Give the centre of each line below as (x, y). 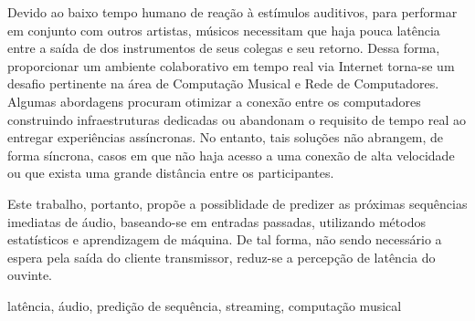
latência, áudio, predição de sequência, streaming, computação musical (205, 305)
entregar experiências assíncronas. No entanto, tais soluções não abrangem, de (226, 137)
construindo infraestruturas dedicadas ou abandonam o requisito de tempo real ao (237, 119)
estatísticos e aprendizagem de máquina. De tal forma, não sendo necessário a (225, 239)
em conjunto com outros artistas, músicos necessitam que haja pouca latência (224, 30)
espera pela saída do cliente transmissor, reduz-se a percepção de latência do (222, 257)
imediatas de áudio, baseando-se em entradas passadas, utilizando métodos (216, 221)
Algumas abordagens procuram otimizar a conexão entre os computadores (214, 101)
